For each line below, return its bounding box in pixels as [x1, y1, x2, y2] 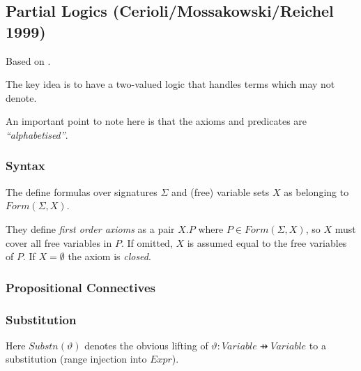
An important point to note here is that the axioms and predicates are [6, 114, 307, 128]
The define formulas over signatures [6, 184, 158, 199]
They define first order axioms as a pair [6, 221, 175, 236]
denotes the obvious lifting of [84, 338, 208, 352]
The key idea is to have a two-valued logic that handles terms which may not [6, 77, 335, 91]
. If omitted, [121, 235, 173, 250]
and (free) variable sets [171, 184, 270, 199]
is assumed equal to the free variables [187, 235, 347, 250]
